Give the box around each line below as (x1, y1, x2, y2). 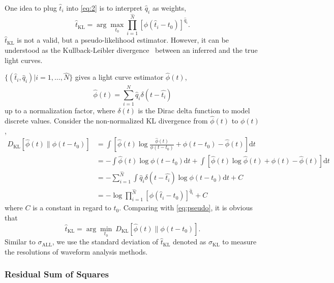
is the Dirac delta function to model (138, 105, 250, 116)
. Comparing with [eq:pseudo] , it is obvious (119, 202, 253, 213)
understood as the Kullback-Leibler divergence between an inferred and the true (5, 45, 258, 55)
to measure (222, 236, 257, 247)
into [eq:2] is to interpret (66, 3, 143, 13)
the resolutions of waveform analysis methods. (5, 246, 148, 257)
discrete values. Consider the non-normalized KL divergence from (5, 115, 208, 125)
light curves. (5, 54, 43, 65)
